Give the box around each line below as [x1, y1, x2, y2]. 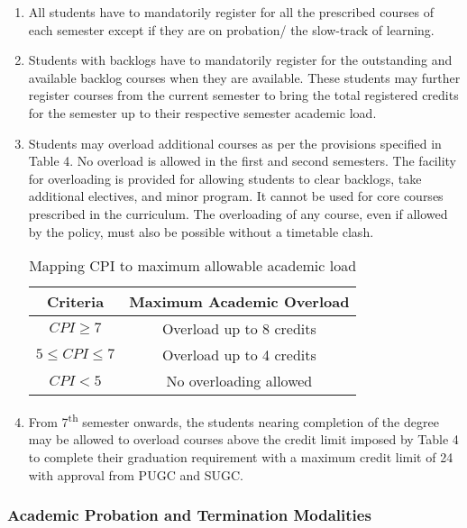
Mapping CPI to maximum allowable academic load [29, 255, 357, 277]
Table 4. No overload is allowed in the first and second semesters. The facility [28, 151, 456, 170]
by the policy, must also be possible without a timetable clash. [28, 222, 374, 241]
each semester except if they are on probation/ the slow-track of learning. [28, 20, 435, 39]
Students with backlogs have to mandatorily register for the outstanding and [28, 50, 453, 69]
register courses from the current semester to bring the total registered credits [28, 86, 459, 105]
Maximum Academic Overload [129, 291, 350, 313]
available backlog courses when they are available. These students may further [28, 68, 461, 86]
